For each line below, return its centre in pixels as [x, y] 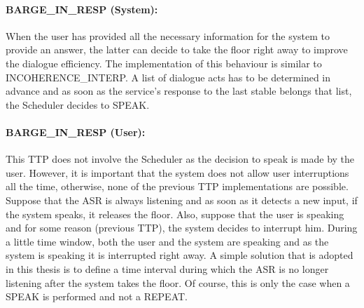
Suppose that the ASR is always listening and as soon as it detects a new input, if [182, 200]
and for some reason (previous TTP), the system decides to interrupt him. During [182, 228]
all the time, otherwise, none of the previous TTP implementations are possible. [177, 186]
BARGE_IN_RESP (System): [82, 9]
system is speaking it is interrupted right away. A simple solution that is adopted [180, 255]
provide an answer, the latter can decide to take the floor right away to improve [177, 49]
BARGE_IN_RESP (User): [76, 132]
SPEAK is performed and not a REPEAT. [97, 296]
